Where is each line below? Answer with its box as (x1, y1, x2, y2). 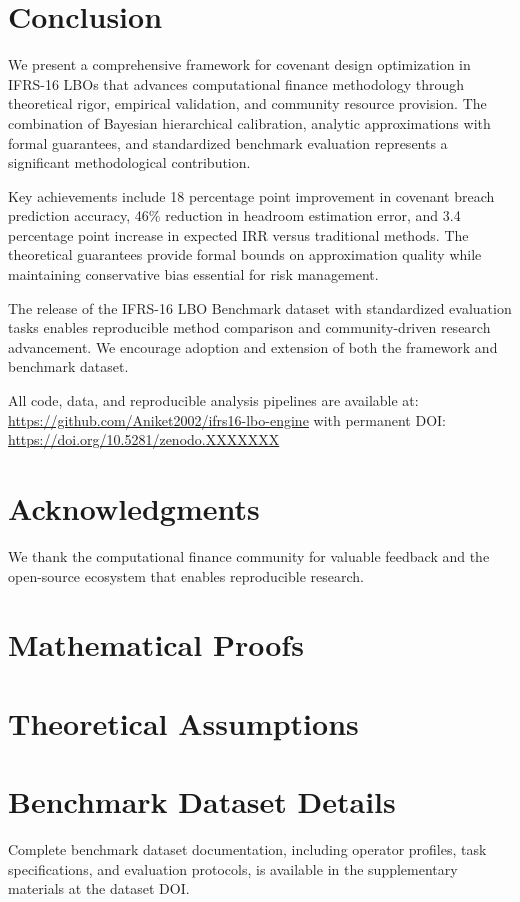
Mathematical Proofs (8, 624, 304, 665)
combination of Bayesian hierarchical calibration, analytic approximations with (8, 112, 491, 133)
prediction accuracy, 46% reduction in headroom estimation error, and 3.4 (8, 205, 461, 226)
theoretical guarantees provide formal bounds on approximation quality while (8, 244, 482, 265)
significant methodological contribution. (8, 152, 251, 173)
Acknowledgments (8, 488, 260, 528)
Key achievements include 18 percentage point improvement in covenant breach (8, 185, 495, 206)
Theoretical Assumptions (8, 702, 359, 743)
